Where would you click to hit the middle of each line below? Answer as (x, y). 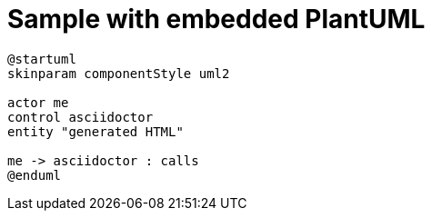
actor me (38, 102)
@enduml (35, 175)
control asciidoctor (80, 117)
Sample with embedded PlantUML (216, 19)
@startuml (42, 59)
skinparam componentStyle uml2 (119, 73)
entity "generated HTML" (95, 131)
